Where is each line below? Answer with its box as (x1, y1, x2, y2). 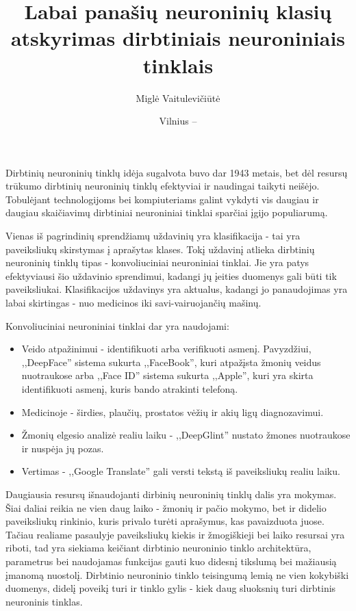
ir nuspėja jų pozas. (21, 441, 104, 455)
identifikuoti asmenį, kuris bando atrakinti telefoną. (21, 382, 238, 395)
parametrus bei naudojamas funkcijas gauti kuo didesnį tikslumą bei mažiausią (5, 554, 337, 568)
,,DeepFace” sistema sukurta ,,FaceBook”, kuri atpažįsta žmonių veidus (21, 354, 321, 369)
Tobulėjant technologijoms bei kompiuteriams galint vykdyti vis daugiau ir (5, 192, 319, 206)
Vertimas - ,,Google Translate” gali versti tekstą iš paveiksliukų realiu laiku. (21, 464, 340, 478)
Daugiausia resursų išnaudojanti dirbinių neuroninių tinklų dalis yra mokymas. (5, 486, 337, 501)
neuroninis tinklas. (5, 594, 83, 608)
